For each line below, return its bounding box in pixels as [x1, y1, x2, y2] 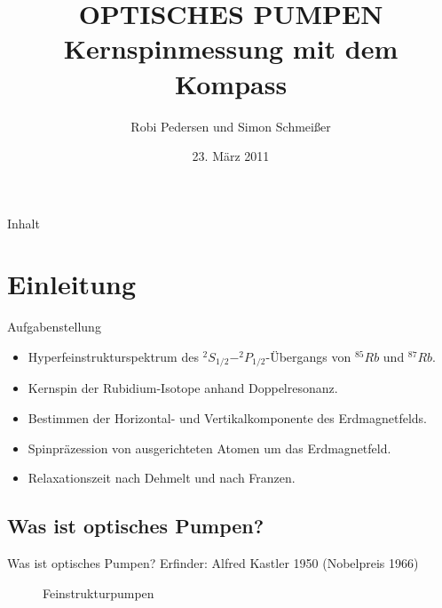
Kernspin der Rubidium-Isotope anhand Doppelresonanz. [28, 379, 338, 397]
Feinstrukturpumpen [43, 583, 154, 602]
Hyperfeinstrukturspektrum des [28, 348, 199, 365]
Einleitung [7, 266, 137, 302]
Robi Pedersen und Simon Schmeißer [130, 116, 331, 135]
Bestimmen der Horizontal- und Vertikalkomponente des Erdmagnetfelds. [28, 409, 427, 428]
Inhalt [7, 213, 40, 232]
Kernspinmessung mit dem [63, 30, 399, 67]
